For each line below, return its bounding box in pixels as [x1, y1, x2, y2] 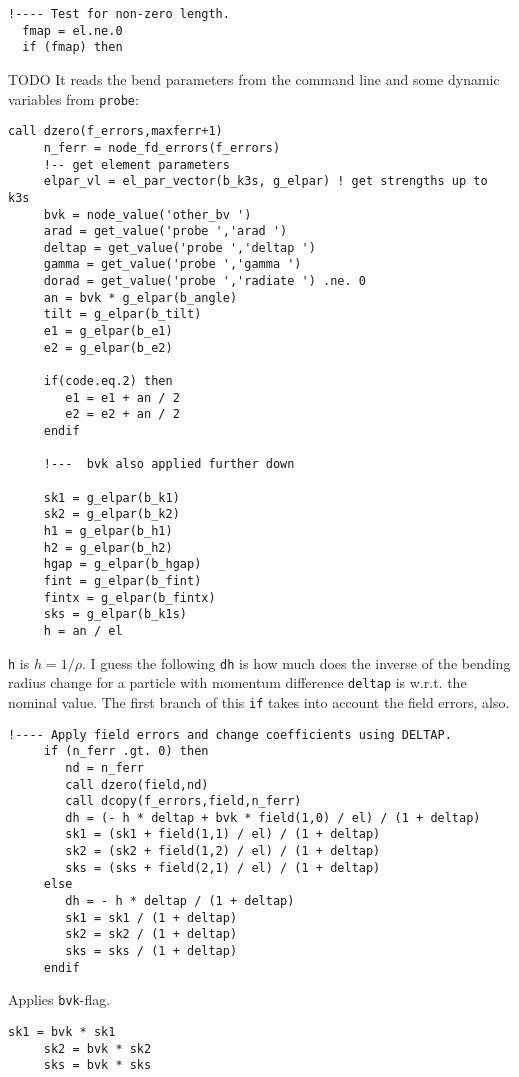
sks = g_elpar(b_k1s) [43, 607, 187, 622]
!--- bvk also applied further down [43, 457, 295, 472]
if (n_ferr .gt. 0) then [43, 744, 209, 759]
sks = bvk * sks [43, 1058, 152, 1073]
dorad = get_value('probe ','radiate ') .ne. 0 [43, 274, 366, 289]
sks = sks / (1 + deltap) [65, 944, 238, 959]
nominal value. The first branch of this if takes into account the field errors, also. [8, 691, 510, 712]
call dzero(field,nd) [65, 777, 209, 792]
